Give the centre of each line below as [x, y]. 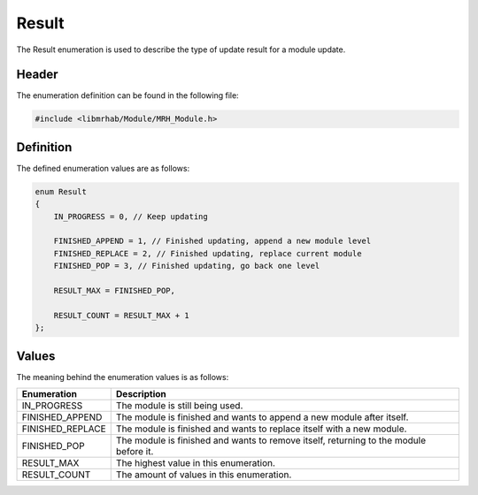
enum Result [61, 191]
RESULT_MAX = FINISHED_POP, [115, 291]
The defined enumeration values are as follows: [103, 168]
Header [37, 75]
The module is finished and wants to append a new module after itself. [262, 417]
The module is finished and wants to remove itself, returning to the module [271, 440]
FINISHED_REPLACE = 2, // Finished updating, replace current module [208, 253]
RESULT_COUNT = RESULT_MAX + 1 [121, 315]
